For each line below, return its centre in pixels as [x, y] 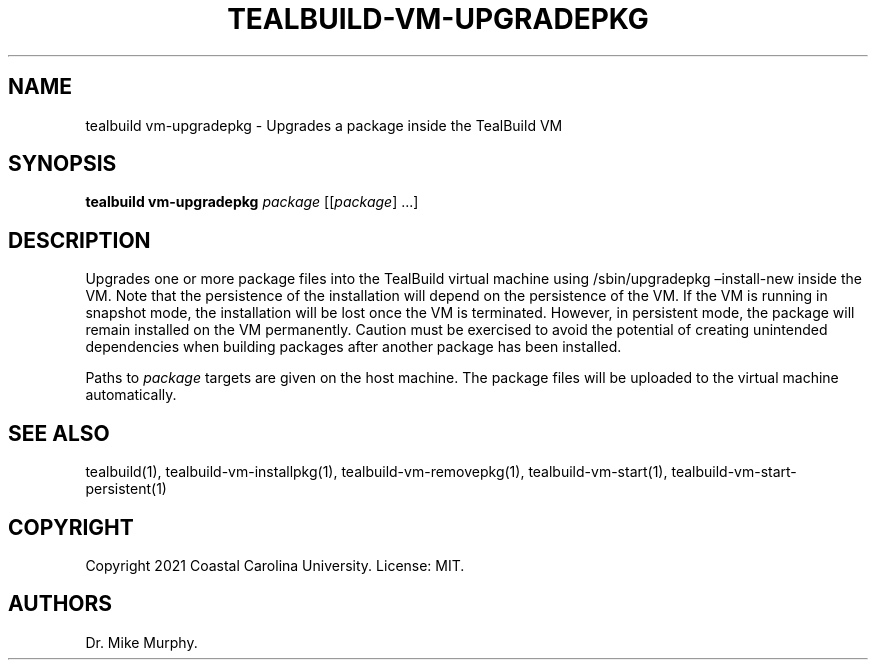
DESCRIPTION [79, 240]
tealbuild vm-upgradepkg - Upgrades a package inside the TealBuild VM [324, 125]
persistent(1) [126, 489]
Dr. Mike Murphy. [141, 642]
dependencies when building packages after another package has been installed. [353, 347]
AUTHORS [60, 604]
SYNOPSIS [62, 164]
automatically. [131, 395]
